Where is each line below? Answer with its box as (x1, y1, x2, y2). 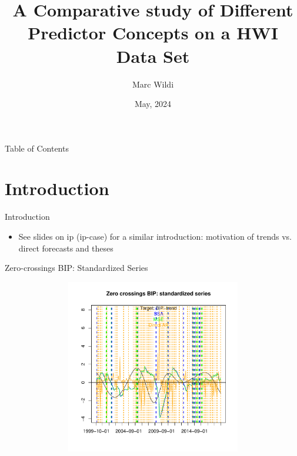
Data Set (116, 43, 190, 68)
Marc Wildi (132, 78, 174, 90)
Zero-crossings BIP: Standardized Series (5, 261, 148, 274)
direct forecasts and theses (18, 242, 114, 254)
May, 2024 (134, 98, 172, 110)
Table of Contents (5, 142, 69, 154)
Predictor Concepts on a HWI (28, 21, 278, 45)
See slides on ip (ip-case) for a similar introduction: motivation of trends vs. (18, 230, 292, 242)
